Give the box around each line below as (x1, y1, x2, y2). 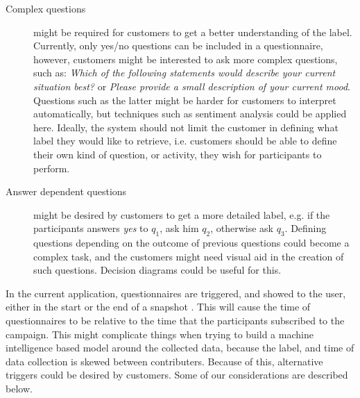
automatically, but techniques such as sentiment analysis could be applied (33, 106, 347, 121)
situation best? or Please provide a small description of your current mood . (33, 78, 350, 93)
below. (6, 381, 33, 396)
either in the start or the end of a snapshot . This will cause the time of (6, 299, 311, 314)
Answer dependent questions (6, 184, 127, 199)
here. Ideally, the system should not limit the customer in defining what (33, 119, 338, 134)
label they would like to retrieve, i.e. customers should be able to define (33, 133, 337, 148)
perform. (33, 160, 70, 175)
